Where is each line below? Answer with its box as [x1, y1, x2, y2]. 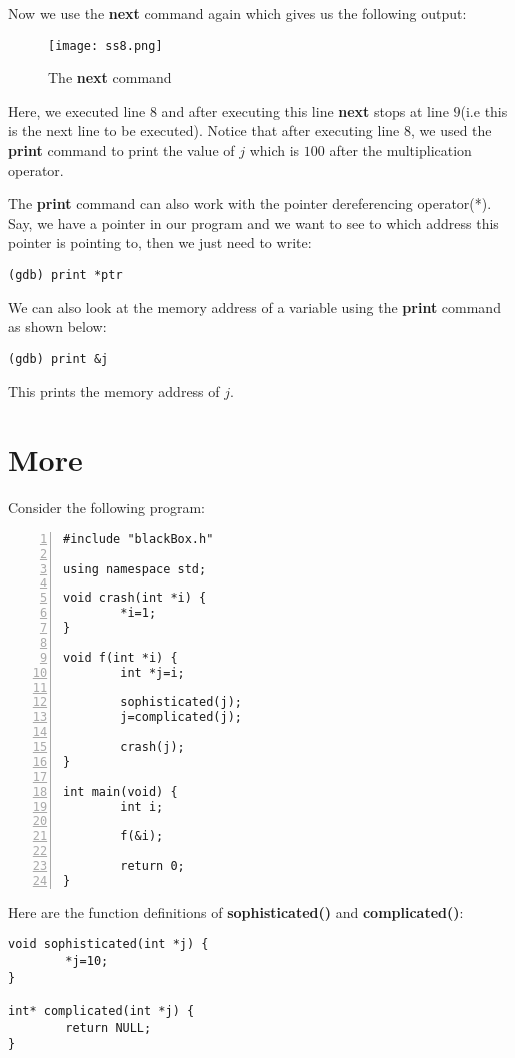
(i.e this [460, 100, 508, 121]
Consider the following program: [8, 497, 205, 518]
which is [249, 140, 300, 161]
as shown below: [8, 316, 107, 337]
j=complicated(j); [120, 710, 242, 725]
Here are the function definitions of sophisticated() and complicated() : [8, 901, 464, 922]
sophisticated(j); [120, 695, 242, 710]
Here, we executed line [8, 100, 146, 121]
